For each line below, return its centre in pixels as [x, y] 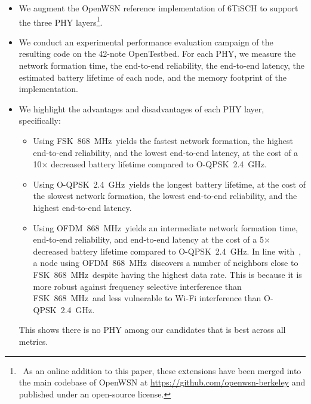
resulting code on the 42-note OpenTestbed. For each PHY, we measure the [157, 53]
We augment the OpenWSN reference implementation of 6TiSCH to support [158, 8]
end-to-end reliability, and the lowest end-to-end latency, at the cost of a [166, 152]
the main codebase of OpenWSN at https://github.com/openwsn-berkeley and [162, 382]
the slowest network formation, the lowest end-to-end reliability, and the [165, 196]
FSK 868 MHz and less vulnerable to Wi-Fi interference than [147, 298]
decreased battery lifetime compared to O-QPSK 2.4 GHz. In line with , [167, 251]
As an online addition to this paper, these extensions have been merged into [162, 370]
